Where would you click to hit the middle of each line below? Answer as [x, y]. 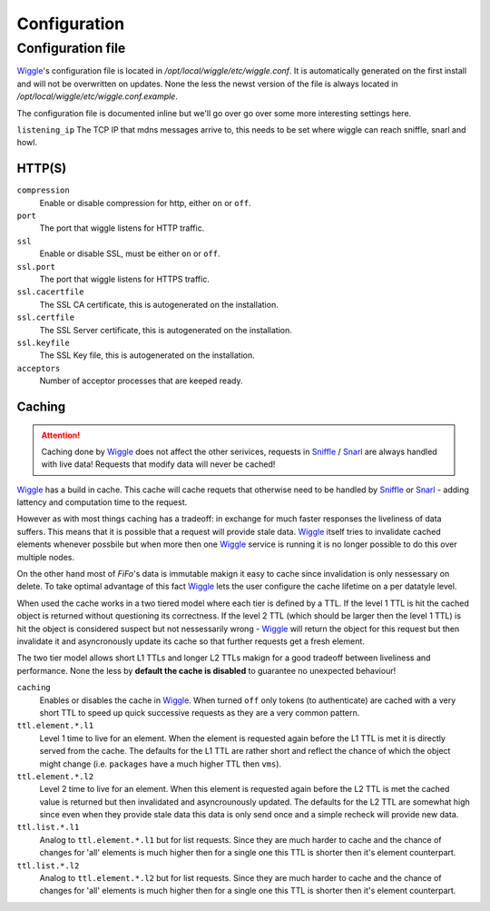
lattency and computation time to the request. [102, 502]
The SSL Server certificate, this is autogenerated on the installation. [166, 330]
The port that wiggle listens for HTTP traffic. [122, 228]
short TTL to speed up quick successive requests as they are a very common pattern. [200, 712]
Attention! [61, 435]
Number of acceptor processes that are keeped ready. [141, 381]
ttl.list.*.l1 [48, 827]
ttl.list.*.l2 [48, 866]
